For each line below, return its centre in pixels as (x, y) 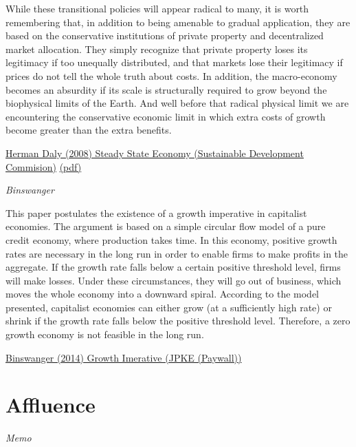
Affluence (51, 405)
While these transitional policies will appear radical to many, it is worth (157, 8)
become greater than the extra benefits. (89, 130)
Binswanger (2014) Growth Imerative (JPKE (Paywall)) (124, 357)
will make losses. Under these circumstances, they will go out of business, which (174, 280)
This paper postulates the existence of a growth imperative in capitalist (156, 212)
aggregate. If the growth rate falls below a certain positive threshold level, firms (173, 267)
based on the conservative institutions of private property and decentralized (165, 35)
